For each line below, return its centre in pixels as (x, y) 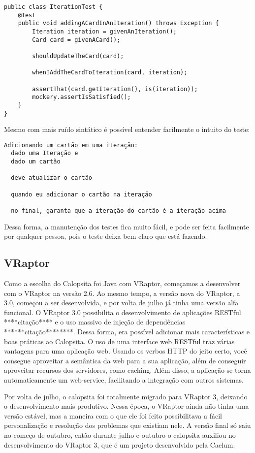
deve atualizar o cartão (51, 178)
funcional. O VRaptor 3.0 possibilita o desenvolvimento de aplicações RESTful (123, 312)
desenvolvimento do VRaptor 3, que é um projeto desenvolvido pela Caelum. (120, 444)
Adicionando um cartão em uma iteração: (71, 145)
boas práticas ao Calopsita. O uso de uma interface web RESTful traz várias (119, 341)
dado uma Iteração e (45, 153)
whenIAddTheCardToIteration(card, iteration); (110, 73)
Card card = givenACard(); (76, 40)
